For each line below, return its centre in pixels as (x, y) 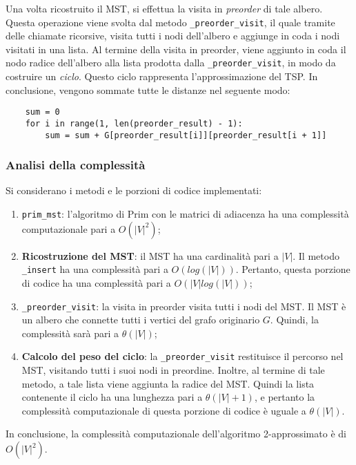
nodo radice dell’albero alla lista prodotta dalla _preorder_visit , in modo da (171, 63)
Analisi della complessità (76, 165)
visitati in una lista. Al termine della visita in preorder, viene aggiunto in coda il (176, 49)
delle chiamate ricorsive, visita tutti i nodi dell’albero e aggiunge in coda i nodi (173, 36)
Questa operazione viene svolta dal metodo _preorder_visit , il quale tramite (170, 22)
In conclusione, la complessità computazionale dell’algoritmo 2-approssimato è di (176, 434)
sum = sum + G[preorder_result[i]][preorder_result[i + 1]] (186, 135)
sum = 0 (42, 112)
